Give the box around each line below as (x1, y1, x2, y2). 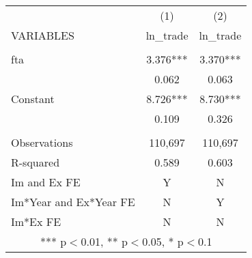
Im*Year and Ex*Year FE (11, 194, 135, 210)
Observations (11, 134, 73, 150)
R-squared (11, 154, 60, 170)
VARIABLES (11, 27, 74, 43)
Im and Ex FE (11, 174, 81, 190)
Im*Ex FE (11, 214, 61, 229)
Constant (11, 91, 55, 106)
